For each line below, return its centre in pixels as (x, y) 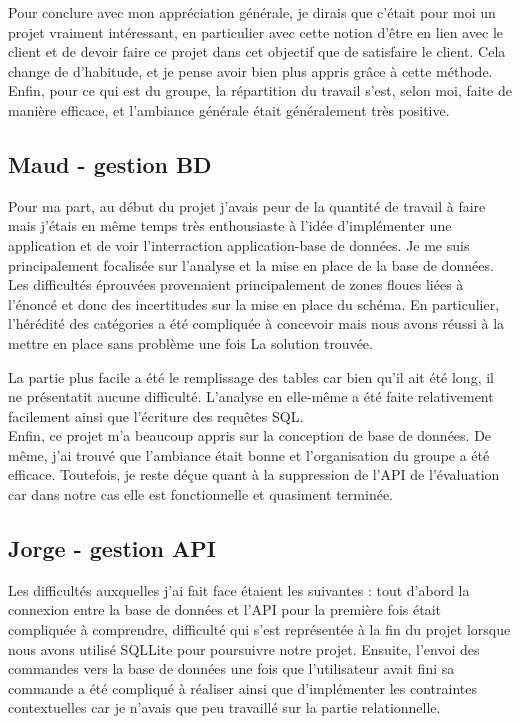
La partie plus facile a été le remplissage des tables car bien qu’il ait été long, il (251, 376)
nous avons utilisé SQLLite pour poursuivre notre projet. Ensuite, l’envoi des (244, 648)
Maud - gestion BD (110, 163)
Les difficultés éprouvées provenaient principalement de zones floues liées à (236, 284)
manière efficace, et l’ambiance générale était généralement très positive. (229, 109)
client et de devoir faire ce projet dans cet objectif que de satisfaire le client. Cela (257, 51)
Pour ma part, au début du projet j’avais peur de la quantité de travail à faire (247, 205)
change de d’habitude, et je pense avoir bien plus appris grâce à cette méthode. (250, 70)
